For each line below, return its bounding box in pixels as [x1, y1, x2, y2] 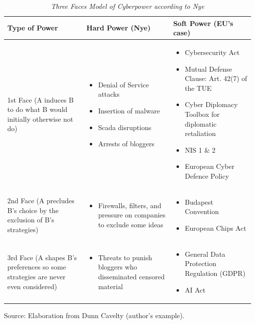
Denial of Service [98, 79, 149, 89]
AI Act [184, 284, 205, 295]
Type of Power [7, 23, 58, 33]
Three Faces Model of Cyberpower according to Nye [51, 1, 204, 11]
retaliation [184, 128, 216, 138]
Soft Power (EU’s [173, 18, 233, 28]
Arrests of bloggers [98, 138, 154, 149]
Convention [184, 206, 219, 216]
